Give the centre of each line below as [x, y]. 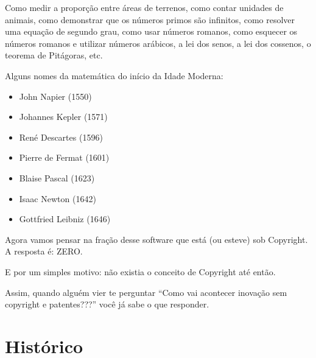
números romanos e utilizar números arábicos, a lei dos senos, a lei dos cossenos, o [158, 43]
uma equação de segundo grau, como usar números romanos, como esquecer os [151, 31]
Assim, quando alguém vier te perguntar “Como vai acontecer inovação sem [146, 292]
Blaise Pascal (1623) [57, 177]
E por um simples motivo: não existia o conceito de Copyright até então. [140, 271]
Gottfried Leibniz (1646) [65, 219]
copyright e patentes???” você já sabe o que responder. [107, 304]
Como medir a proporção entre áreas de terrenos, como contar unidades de [144, 7]
